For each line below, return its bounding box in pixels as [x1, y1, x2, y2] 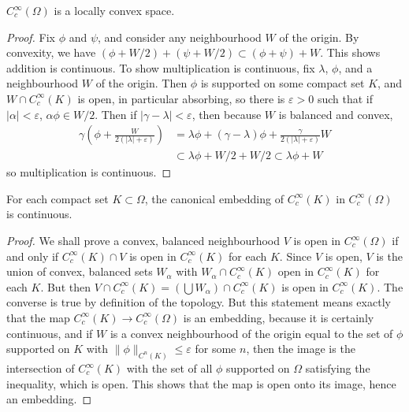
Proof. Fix [6, 28, 55, 45]
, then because [191, 106, 262, 122]
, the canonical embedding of [144, 190, 284, 206]
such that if [317, 90, 373, 106]
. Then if [95, 106, 137, 122]
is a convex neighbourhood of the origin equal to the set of [110, 325, 393, 341]
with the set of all [126, 360, 213, 377]
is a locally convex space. [54, 2, 175, 18]
